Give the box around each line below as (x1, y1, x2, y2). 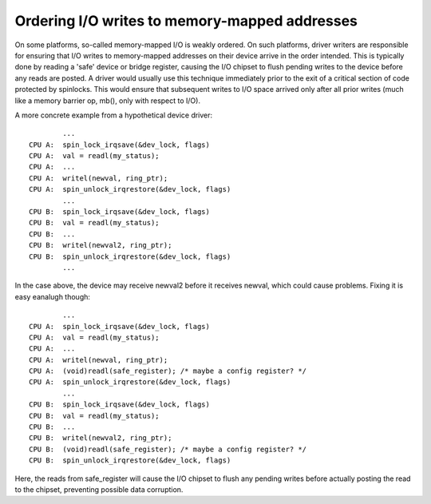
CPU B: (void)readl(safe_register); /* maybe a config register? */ (29, 444, 307, 454)
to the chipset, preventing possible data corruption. (14, 485, 184, 494)
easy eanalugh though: (14, 292, 91, 301)
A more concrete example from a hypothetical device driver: (14, 110, 213, 120)
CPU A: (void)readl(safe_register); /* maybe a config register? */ (29, 367, 307, 375)
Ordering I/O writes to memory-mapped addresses (14, 12, 358, 30)
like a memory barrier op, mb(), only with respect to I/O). (14, 96, 201, 105)
